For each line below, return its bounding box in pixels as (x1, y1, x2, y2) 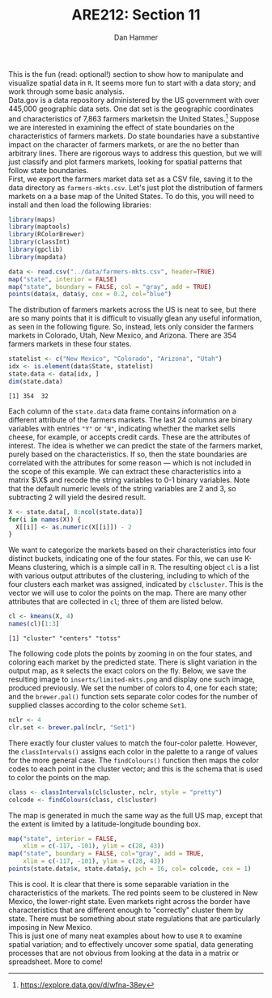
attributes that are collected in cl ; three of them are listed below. (8, 597, 223, 606)
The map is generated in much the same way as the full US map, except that (8, 810, 263, 820)
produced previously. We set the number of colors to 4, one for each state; (8, 683, 257, 693)
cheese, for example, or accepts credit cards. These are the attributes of (8, 431, 251, 442)
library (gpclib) (8, 245, 63, 254)
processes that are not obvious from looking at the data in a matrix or (8, 948, 240, 958)
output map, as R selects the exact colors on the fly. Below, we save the (8, 666, 247, 676)
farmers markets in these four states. (8, 339, 132, 349)
